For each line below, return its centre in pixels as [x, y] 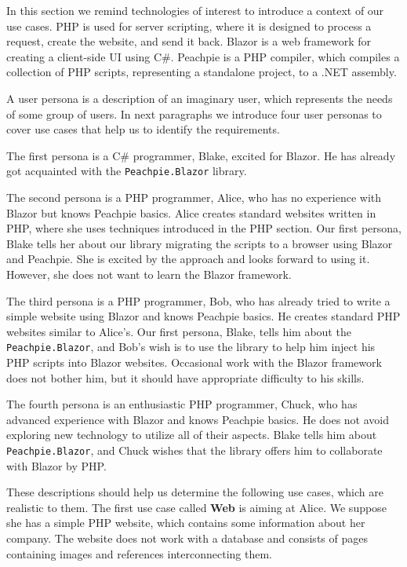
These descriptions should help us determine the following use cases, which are [195, 492]
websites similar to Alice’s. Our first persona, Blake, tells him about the [179, 331]
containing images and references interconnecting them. [139, 553]
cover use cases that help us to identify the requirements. [143, 129]
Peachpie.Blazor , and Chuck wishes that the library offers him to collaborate [194, 450]
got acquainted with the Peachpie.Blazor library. [127, 171]
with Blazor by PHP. [56, 465]
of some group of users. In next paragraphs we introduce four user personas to [194, 113]
